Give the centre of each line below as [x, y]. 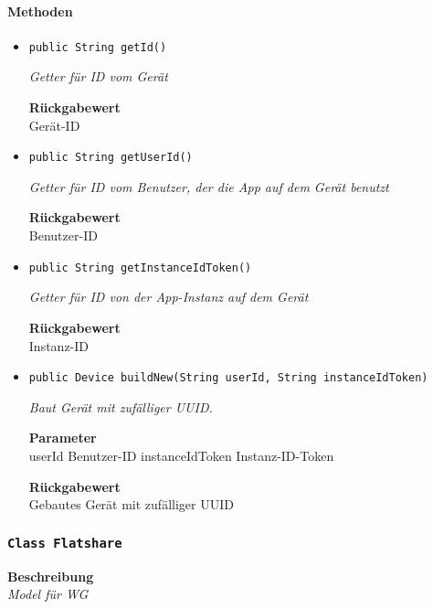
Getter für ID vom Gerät [98, 76]
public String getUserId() [111, 158]
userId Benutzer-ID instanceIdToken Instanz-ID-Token [181, 455]
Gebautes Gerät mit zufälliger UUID [131, 504]
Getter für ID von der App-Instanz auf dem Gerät [169, 297]
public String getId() [98, 47]
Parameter [63, 438]
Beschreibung [51, 576]
